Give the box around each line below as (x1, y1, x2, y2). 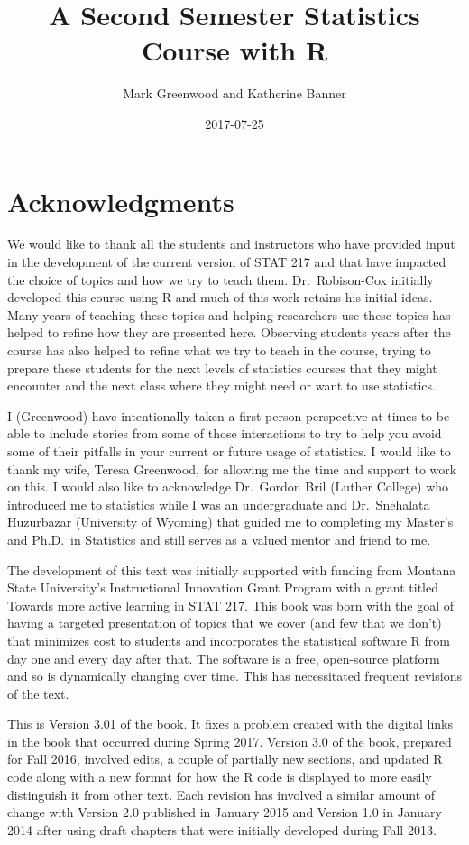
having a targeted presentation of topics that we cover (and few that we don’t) (7, 613, 442, 632)
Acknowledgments (7, 182, 234, 219)
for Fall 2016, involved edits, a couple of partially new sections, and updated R (7, 749, 443, 768)
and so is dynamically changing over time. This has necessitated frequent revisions (7, 666, 462, 685)
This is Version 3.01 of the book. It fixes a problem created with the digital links (7, 714, 454, 733)
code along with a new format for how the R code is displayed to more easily (7, 767, 432, 786)
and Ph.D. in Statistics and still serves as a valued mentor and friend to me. (7, 529, 431, 548)
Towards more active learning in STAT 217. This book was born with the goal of (7, 595, 455, 614)
